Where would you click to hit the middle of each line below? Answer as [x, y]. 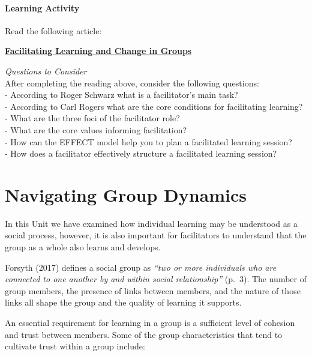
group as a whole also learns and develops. [83, 247]
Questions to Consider [46, 71]
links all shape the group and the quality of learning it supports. [123, 302]
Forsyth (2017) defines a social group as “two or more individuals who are [141, 267]
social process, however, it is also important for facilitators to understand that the [156, 235]
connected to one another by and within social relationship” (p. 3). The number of [156, 279]
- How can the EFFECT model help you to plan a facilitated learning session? [148, 141]
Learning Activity [42, 8]
